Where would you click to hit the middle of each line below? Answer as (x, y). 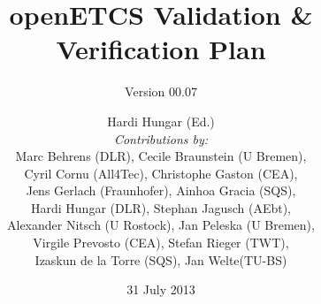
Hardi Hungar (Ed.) (161, 121)
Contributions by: (161, 138)
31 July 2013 (161, 289)
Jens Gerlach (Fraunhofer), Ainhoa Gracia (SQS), (161, 190)
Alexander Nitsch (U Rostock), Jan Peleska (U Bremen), (161, 225)
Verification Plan (161, 49)
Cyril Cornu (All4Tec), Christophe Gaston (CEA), (161, 173)
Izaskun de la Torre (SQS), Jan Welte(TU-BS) (161, 259)
